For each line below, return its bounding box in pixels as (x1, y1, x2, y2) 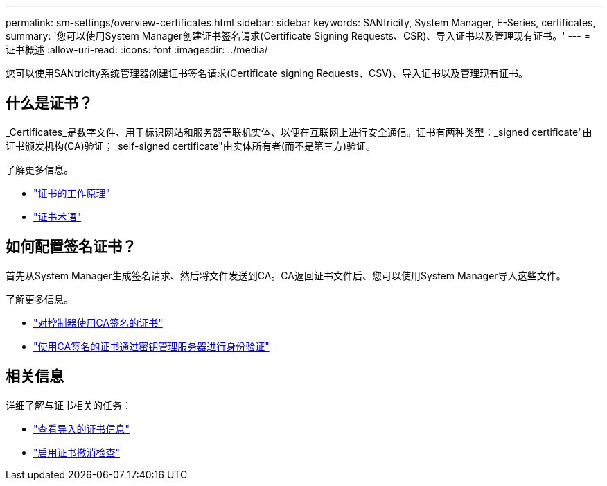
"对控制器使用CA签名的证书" (33, 316, 163, 329)
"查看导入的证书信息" (33, 422, 130, 435)
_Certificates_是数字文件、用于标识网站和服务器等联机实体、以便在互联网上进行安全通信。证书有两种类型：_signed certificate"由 (6, 125, 592, 138)
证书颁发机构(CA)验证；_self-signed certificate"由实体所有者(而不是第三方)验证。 (6, 139, 376, 152)
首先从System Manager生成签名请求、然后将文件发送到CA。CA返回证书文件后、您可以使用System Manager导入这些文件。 (6, 269, 566, 281)
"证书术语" (33, 210, 82, 223)
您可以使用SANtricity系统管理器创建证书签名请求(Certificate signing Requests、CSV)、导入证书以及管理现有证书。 (6, 67, 528, 79)
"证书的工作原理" (33, 186, 111, 199)
